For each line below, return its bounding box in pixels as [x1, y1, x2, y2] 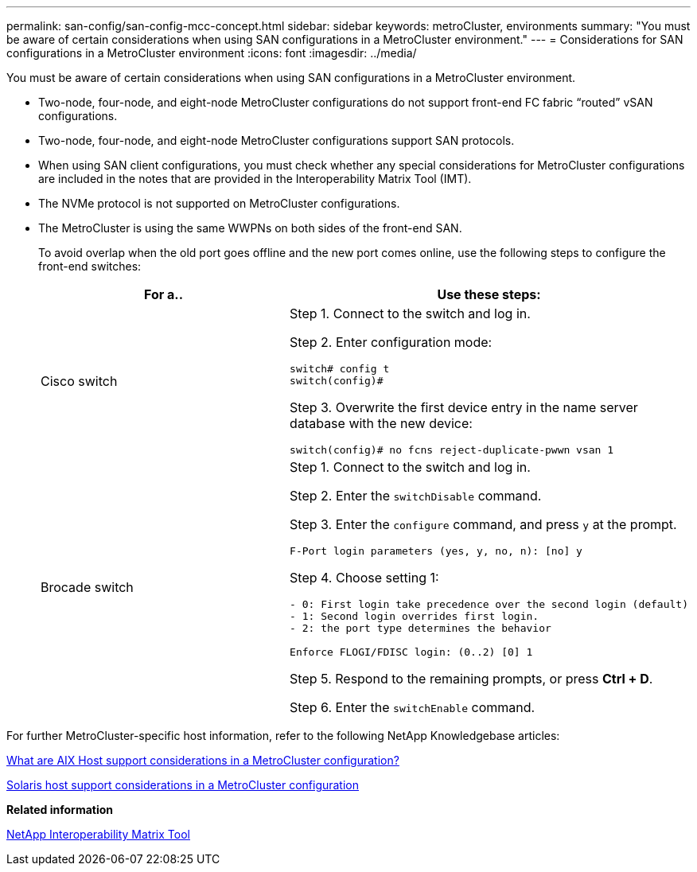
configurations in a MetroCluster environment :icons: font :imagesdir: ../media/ [6, 46, 417, 60]
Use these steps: [437, 286, 541, 302]
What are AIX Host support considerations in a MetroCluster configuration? [6, 753, 399, 767]
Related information [6, 803, 114, 816]
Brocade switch [41, 579, 134, 595]
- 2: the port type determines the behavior [290, 622, 551, 634]
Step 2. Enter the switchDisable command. [290, 488, 542, 504]
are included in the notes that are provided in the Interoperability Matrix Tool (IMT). [38, 172, 472, 185]
